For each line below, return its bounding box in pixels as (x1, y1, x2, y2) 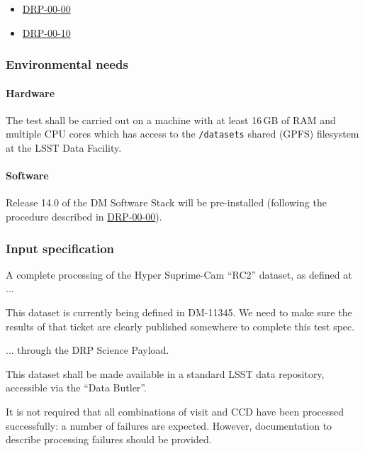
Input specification (6, 239, 115, 257)
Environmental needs (6, 55, 128, 73)
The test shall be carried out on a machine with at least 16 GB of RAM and (6, 112, 336, 127)
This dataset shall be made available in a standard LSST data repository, (6, 366, 325, 381)
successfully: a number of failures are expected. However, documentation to (6, 418, 332, 433)
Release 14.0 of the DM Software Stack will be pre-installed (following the (6, 195, 327, 210)
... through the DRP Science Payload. (6, 343, 169, 357)
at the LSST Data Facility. (6, 140, 122, 155)
